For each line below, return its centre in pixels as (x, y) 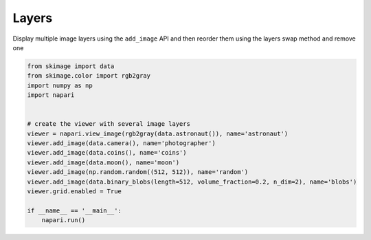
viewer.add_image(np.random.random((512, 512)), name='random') (138, 172)
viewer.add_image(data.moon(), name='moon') (103, 162)
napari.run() (64, 220)
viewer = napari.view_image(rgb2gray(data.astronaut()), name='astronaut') (158, 133)
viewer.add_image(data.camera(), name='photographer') (121, 143)
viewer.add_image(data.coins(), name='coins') (107, 153)
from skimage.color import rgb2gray (89, 76)
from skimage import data (71, 66)
